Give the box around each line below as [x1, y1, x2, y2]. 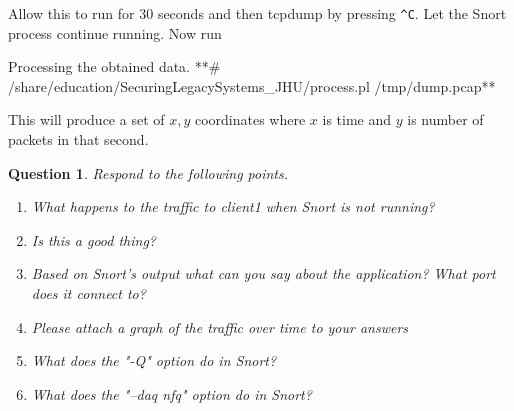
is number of [407, 109, 484, 130]
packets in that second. [8, 129, 149, 150]
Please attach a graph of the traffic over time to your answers [31, 316, 409, 337]
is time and [322, 109, 392, 130]
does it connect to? [31, 283, 146, 303]
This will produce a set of [8, 109, 165, 130]
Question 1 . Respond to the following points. [8, 162, 289, 183]
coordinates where [194, 109, 306, 130]
